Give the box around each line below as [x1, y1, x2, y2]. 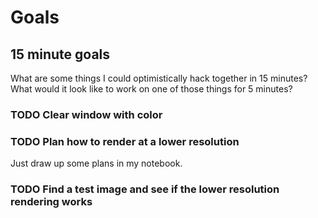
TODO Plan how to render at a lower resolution [10, 134, 240, 148]
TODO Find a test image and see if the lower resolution [10, 182, 280, 196]
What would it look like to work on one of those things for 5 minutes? [10, 83, 293, 95]
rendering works [10, 195, 93, 209]
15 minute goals [10, 46, 111, 63]
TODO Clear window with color [10, 107, 163, 121]
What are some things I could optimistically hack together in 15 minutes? [10, 72, 308, 84]
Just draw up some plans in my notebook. [10, 157, 183, 170]
